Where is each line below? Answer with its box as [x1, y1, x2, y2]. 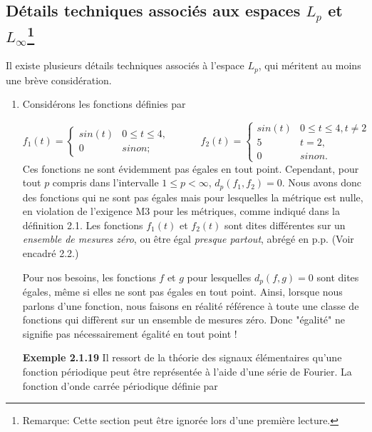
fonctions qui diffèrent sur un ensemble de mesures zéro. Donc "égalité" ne [22, 312, 345, 327]
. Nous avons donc [281, 175, 362, 190]
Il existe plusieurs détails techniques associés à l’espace [6, 58, 244, 73]
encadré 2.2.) [22, 246, 79, 261]
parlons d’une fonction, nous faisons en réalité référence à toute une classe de [22, 298, 359, 313]
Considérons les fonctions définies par [22, 96, 186, 111]
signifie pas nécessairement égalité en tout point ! [22, 326, 237, 341]
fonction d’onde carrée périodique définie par [22, 378, 218, 393]
